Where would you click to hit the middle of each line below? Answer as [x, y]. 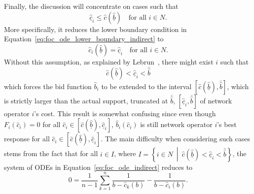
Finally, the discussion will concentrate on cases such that [91, 6]
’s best [227, 124]
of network [216, 100]
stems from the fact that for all [51, 153]
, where [125, 153]
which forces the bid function [48, 86]
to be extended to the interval [146, 86]
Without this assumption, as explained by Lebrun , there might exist [109, 61]
